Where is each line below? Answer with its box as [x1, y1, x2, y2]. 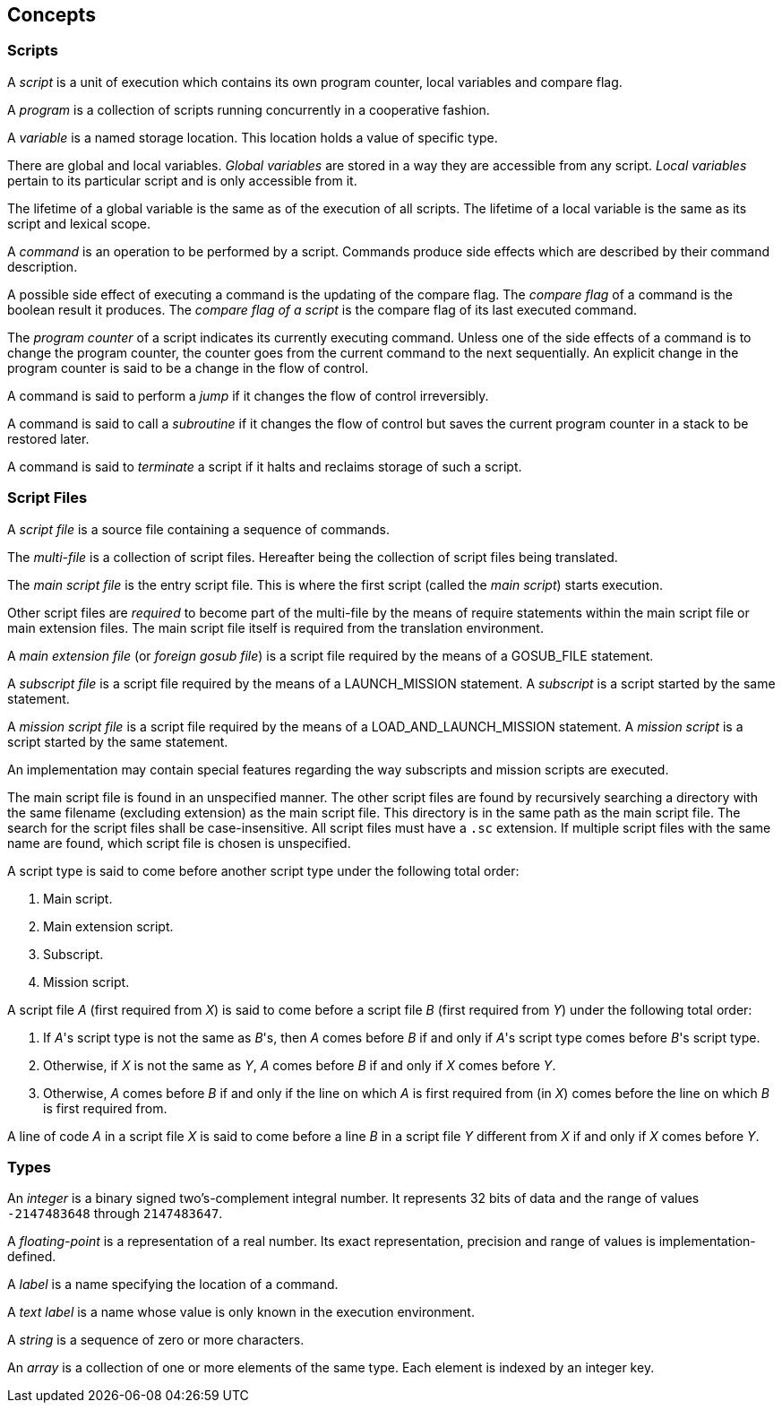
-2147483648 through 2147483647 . [7, 1206, 223, 1222]
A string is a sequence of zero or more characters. [7, 1332, 305, 1348]
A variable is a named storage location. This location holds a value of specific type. [7, 129, 498, 145]
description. [7, 258, 78, 274]
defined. [7, 1249, 56, 1265]
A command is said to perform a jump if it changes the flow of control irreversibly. [7, 387, 489, 403]
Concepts [7, 4, 96, 26]
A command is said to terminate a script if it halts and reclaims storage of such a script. [7, 458, 522, 474]
